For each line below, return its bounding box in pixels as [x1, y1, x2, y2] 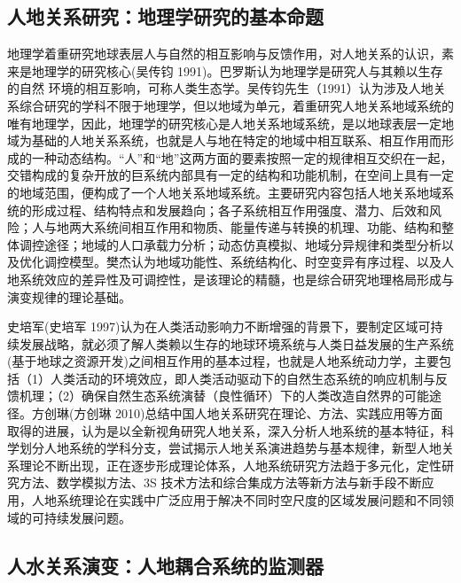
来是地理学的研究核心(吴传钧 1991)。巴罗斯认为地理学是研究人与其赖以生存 [7, 61, 443, 80]
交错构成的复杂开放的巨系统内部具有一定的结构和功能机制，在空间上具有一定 [7, 166, 454, 184]
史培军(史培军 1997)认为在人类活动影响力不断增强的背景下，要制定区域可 [7, 317, 431, 336]
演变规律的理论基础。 [7, 287, 131, 306]
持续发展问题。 [43, 508, 131, 526]
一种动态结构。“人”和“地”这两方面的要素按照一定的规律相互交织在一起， [31, 148, 453, 167]
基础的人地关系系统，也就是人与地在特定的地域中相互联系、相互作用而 [31, 131, 441, 150]
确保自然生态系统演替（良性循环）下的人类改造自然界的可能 [81, 386, 429, 405]
